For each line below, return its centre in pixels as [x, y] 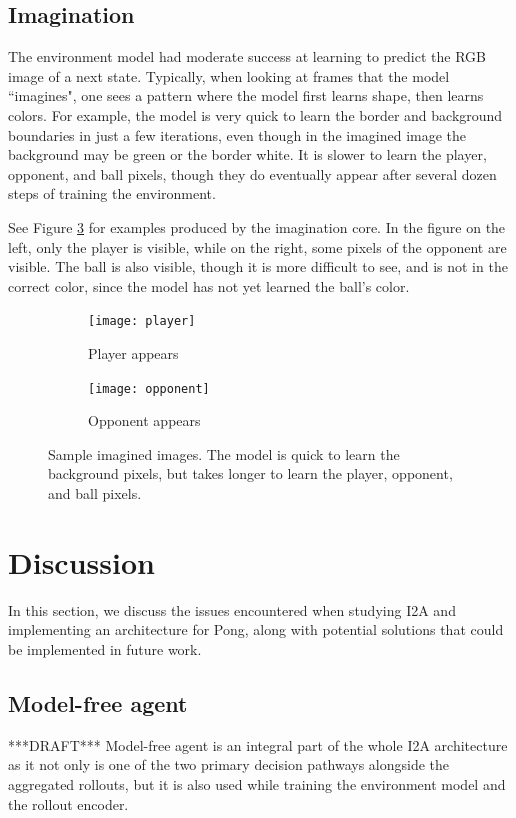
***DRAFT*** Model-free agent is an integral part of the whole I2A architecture [258, 744]
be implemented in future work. [105, 648]
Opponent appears [144, 420]
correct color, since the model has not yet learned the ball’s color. [209, 285]
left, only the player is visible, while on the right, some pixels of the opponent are [257, 246]
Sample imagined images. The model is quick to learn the [224, 453]
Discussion [81, 561]
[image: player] [142, 321]
